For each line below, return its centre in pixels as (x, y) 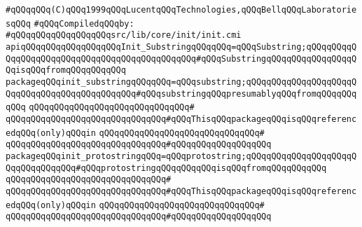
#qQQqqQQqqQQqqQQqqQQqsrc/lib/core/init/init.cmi (124, 35)
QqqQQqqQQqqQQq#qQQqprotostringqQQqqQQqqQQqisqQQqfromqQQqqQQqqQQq (166, 168)
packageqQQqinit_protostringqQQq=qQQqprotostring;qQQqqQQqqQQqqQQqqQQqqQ (181, 156)
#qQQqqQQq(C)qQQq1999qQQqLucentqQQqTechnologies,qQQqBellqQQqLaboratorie (181, 10)
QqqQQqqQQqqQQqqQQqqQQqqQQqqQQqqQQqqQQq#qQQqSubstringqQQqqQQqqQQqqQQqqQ (181, 59)
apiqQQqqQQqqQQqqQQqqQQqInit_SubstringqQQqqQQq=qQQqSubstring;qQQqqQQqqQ (181, 47)
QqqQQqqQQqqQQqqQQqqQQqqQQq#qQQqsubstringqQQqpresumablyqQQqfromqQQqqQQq (181, 94)
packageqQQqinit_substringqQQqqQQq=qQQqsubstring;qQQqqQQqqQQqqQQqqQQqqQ (181, 82)
